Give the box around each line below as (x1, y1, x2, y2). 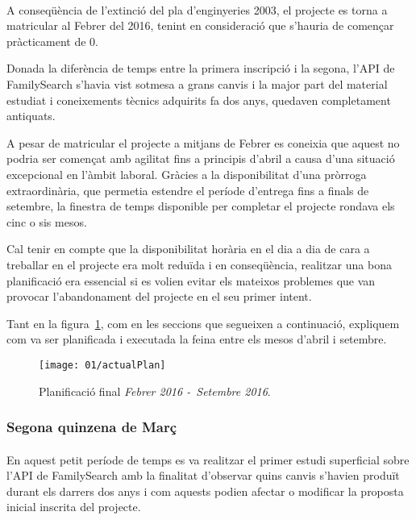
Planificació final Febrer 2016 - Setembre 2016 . (39, 382, 271, 399)
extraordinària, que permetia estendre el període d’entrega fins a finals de (6, 181, 369, 198)
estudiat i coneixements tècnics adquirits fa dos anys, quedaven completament (6, 91, 391, 108)
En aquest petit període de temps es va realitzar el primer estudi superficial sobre (6, 451, 410, 468)
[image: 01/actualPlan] (39, 359, 166, 371)
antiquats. (6, 107, 56, 124)
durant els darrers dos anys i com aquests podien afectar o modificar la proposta (6, 482, 404, 499)
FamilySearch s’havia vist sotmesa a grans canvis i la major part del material (6, 75, 388, 92)
